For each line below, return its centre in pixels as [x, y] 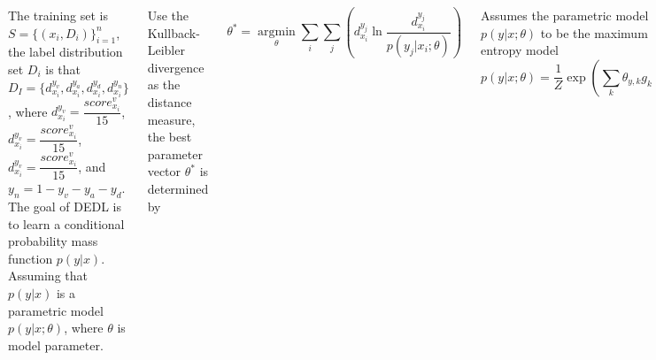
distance [170, 101]
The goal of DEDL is [65, 207]
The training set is [58, 15]
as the [164, 84]
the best [170, 137]
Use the [168, 15]
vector [164, 171]
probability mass [53, 241]
